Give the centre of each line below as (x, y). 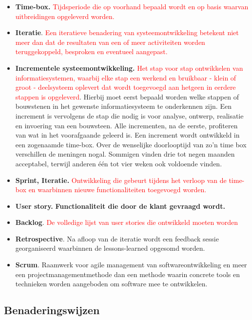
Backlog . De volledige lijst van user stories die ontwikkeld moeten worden (127, 222)
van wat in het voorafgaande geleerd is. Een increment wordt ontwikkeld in (127, 135)
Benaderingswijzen (52, 310)
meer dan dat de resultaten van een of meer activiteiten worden (110, 42)
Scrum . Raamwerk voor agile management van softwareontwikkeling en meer (131, 265)
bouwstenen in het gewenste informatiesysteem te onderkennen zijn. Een (123, 106)
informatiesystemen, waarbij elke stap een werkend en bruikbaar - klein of (126, 77)
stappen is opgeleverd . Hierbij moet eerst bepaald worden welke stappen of (127, 96)
